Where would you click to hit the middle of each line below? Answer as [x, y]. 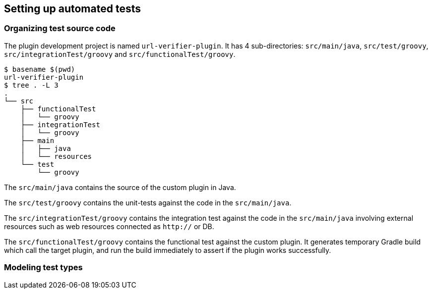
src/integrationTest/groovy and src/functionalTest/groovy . [120, 54]
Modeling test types [43, 268]
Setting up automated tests [72, 9]
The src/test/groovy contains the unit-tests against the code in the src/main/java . [148, 202]
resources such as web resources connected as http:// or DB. [109, 226]
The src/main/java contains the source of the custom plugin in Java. [120, 187]
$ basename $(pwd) [40, 69]
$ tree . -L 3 [31, 85]
